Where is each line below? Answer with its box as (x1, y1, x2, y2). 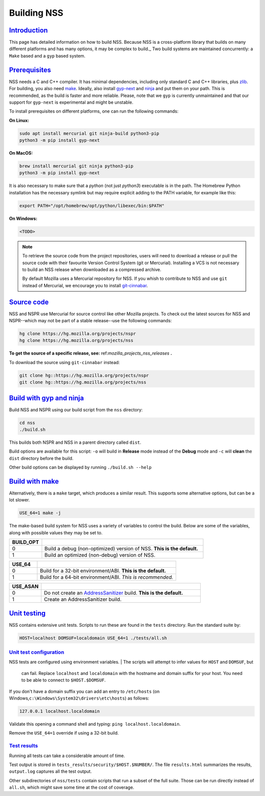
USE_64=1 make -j (19, 510, 61, 516)
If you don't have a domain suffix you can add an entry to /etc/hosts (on (9, 688, 159, 694)
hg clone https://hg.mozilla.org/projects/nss (19, 337, 133, 343)
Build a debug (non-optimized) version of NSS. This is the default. (44, 545, 198, 552)
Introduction (9, 26, 48, 34)
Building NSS (9, 7, 64, 18)
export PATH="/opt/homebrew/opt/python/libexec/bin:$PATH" (19, 203, 164, 209)
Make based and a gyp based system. (9, 53, 86, 59)
